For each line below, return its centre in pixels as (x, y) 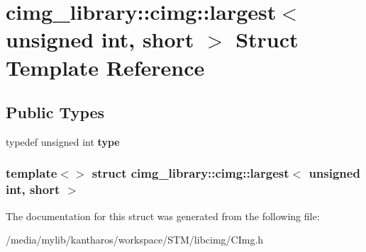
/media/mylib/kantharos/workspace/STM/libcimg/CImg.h (135, 240)
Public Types (55, 112)
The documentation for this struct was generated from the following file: (163, 216)
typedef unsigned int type (63, 141)
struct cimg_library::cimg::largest (190, 173)
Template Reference (105, 67)
